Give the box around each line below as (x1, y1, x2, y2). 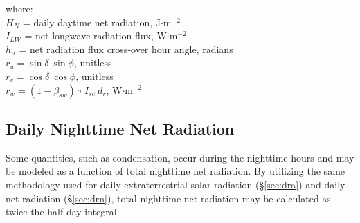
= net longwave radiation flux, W (24, 28, 167, 43)
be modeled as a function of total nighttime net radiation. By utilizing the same (6, 164, 345, 178)
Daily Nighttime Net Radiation (6, 117, 235, 139)
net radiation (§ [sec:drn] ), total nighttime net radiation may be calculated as (6, 191, 331, 205)
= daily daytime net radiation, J (22, 14, 161, 29)
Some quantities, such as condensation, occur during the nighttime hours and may (6, 150, 354, 164)
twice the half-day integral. (6, 204, 120, 219)
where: (6, 1, 33, 15)
